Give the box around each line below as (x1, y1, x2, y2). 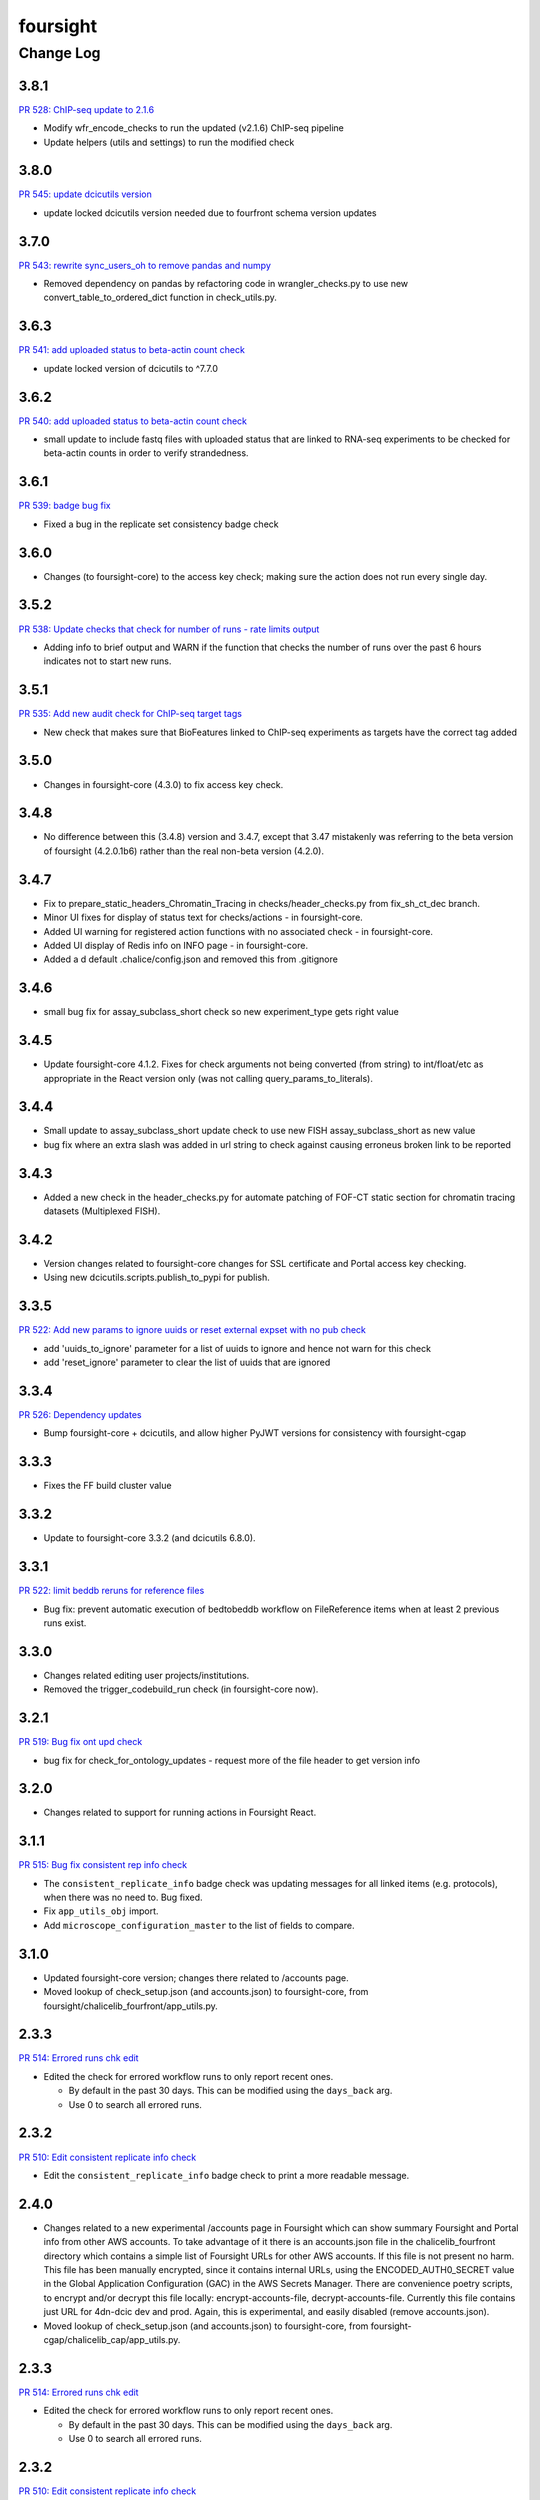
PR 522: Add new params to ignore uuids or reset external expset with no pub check (18, 1324, 367, 1336)
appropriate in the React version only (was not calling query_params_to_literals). (43, 1072, 374, 1084)
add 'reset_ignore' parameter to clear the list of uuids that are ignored (43, 1356, 331, 1369)
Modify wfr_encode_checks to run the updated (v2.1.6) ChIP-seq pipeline (43, 122, 344, 134)
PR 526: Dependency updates (18, 1409, 142, 1421)
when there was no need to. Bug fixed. (43, 1891, 204, 1904)
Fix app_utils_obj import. (43, 1905, 159, 1917)
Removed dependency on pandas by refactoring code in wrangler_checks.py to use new (43, 278, 409, 290)
